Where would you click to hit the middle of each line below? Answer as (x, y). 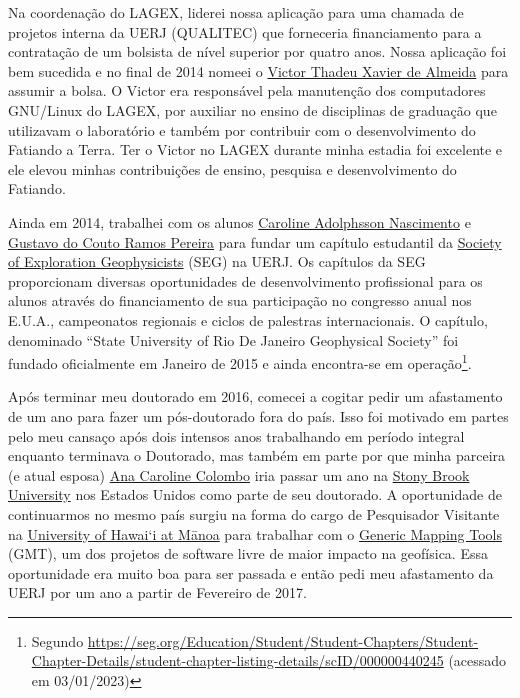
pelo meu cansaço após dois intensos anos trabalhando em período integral (236, 435)
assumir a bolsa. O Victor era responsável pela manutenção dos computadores (247, 90)
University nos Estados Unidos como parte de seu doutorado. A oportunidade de (255, 494)
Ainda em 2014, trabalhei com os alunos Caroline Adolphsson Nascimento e (239, 221)
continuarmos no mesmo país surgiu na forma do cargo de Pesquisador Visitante (254, 513)
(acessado (477, 660)
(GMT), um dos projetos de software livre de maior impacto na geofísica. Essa (248, 553)
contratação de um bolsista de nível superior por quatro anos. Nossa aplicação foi (257, 51)
